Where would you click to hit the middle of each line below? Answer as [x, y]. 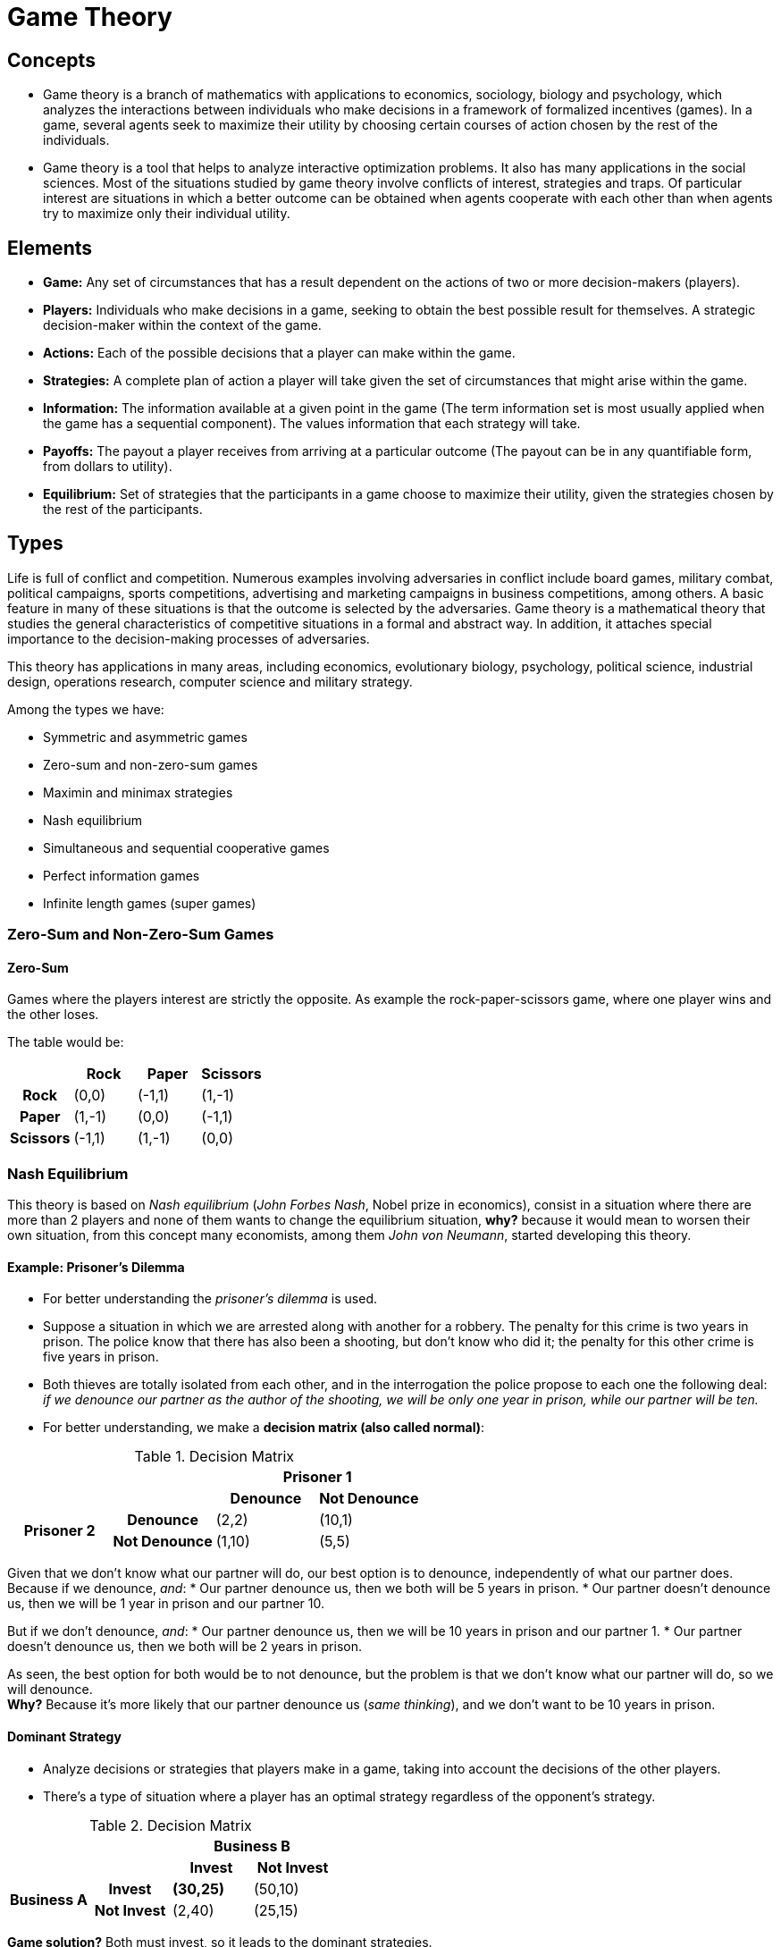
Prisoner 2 [59, 1531]
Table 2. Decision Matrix [171, 1825]
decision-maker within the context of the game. [182, 325]
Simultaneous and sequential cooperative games [186, 847]
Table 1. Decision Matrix [214, 1457]
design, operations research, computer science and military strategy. [210, 681]
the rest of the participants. [123, 510]
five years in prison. [101, 1357]
